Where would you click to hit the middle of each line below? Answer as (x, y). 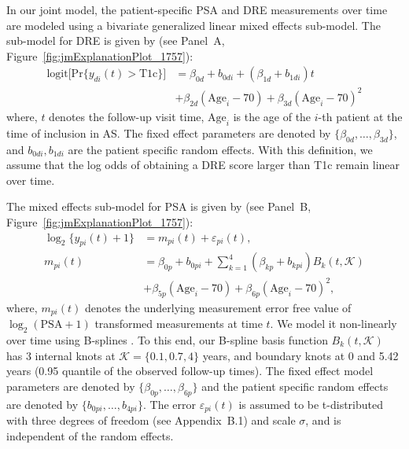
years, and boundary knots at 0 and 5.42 (300, 355)
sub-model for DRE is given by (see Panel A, (116, 40)
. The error (169, 404)
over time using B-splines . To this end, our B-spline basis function (167, 339)
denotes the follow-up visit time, (127, 116)
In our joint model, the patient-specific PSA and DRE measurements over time (197, 9)
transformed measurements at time (179, 324)
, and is (323, 420)
